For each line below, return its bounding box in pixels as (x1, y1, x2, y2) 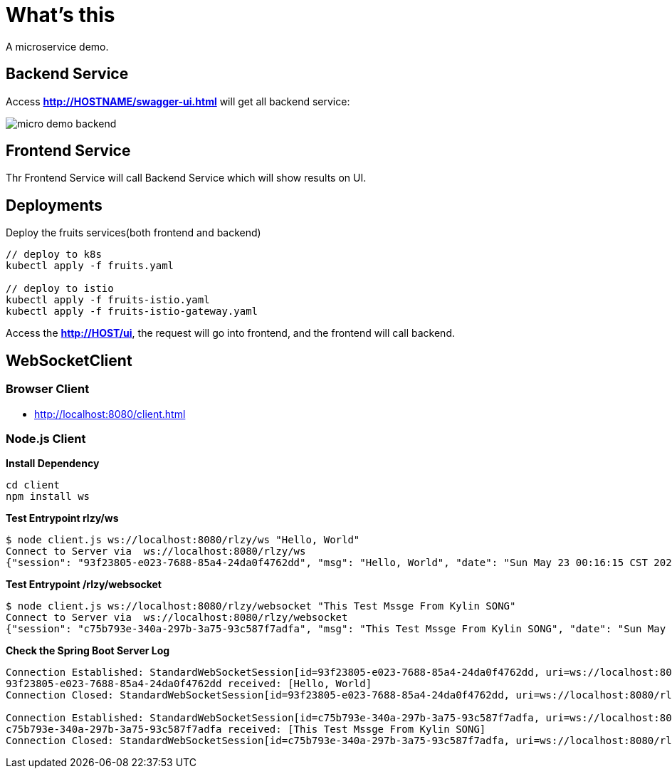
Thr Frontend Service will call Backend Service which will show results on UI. (6, 172, 367, 184)
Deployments (6, 196, 103, 214)
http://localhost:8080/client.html (34, 407, 186, 420)
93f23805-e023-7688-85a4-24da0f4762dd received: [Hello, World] (6, 678, 372, 690)
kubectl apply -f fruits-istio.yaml (6, 294, 210, 306)
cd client (6, 479, 60, 491)
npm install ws (6, 491, 90, 503)
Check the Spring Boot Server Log (6, 644, 170, 657)
